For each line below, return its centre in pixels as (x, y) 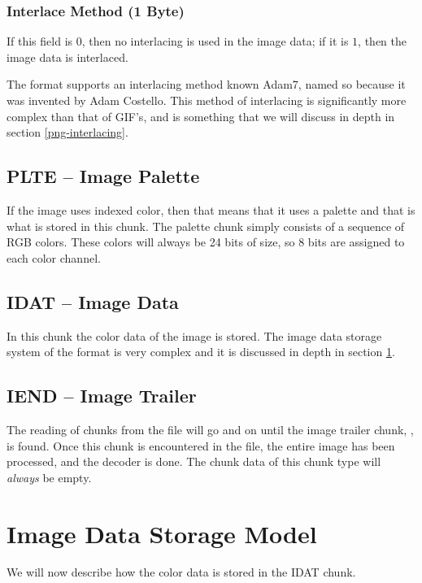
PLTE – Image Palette (103, 176)
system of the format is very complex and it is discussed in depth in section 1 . (201, 352)
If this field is (40, 41)
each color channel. (54, 257)
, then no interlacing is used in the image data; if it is (215, 41)
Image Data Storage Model (162, 533)
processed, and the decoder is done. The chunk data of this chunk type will (194, 461)
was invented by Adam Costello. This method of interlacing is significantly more (207, 100)
